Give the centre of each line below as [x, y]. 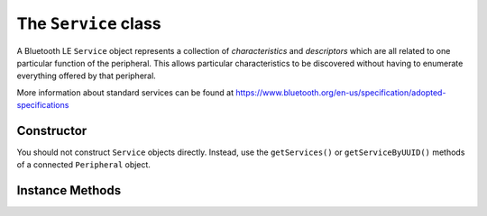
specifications [43, 105]
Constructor [52, 130]
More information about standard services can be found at [125, 92]
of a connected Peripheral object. [83, 165]
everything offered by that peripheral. [87, 76]
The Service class [89, 23]
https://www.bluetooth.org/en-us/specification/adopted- [341, 92]
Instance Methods [69, 190]
